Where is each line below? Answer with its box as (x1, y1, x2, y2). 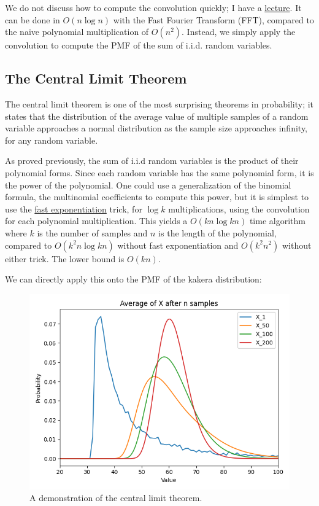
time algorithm (249, 214, 306, 227)
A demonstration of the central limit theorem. (29, 491, 202, 504)
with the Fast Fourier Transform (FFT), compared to (113, 13, 314, 26)
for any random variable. (5, 133, 98, 146)
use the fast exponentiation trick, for (5, 202, 142, 215)
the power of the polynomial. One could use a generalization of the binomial (5, 178, 291, 191)
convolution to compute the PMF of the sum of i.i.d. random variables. (5, 39, 272, 52)
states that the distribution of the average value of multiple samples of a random (5, 109, 309, 122)
